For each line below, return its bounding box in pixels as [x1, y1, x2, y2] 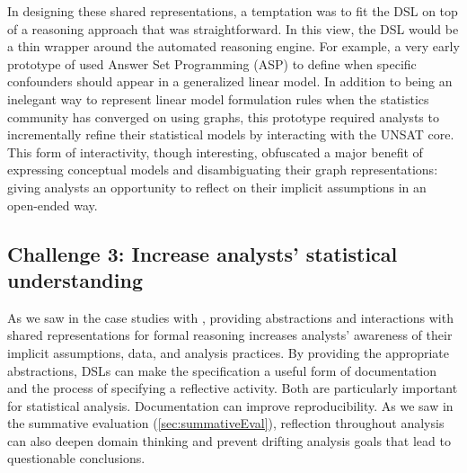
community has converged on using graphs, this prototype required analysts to [7, 107, 439, 126]
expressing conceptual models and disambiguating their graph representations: [7, 160, 438, 179]
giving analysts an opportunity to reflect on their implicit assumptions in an [7, 177, 427, 196]
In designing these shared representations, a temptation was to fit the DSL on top [7, 2, 458, 20]
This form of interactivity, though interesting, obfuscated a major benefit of [7, 142, 423, 161]
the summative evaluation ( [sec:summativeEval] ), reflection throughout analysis [7, 414, 445, 433]
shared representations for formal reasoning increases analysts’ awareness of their [7, 326, 453, 344]
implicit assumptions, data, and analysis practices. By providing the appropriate [7, 343, 450, 361]
